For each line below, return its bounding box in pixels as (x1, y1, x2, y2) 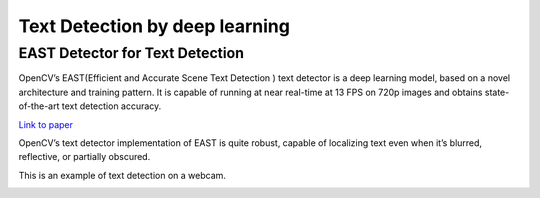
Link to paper (18, 118, 74, 130)
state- (484, 86, 510, 98)
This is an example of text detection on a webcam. (18, 169, 227, 181)
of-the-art (18, 100, 60, 112)
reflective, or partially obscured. (18, 151, 151, 163)
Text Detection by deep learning (18, 15, 290, 37)
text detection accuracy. (61, 100, 162, 112)
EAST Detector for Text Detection (18, 44, 245, 62)
